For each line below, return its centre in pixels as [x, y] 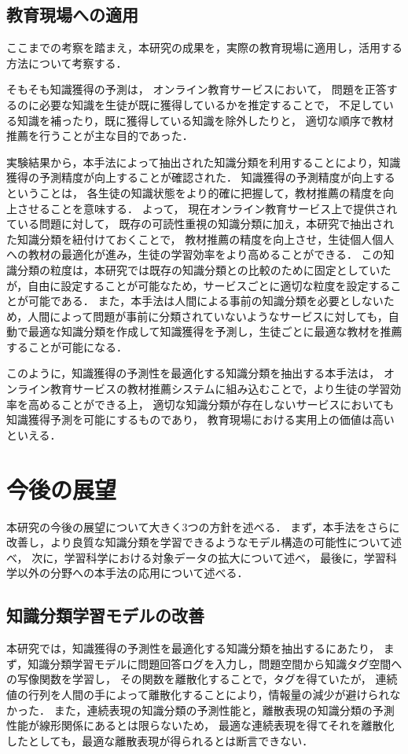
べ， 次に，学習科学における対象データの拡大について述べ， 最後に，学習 [196, 557]
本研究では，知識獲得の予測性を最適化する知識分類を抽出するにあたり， [193, 648]
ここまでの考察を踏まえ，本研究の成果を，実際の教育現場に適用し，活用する [204, 48]
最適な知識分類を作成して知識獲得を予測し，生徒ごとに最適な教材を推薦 [215, 331]
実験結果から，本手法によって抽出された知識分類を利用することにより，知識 [204, 162]
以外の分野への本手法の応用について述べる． [132, 573]
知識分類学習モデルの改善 [105, 615]
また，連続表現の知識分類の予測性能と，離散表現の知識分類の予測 [224, 710]
